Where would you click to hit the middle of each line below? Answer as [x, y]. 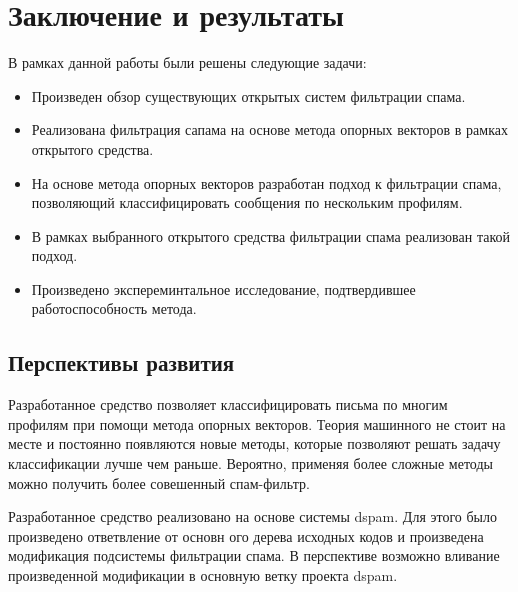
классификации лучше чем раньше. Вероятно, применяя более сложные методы [250, 463]
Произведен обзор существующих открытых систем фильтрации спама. [248, 95]
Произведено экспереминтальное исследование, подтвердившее [223, 288]
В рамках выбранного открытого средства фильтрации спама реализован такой [270, 235]
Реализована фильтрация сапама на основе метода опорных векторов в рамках [270, 129]
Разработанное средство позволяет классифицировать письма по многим [228, 404]
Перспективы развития [121, 362]
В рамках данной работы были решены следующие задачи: [187, 62]
